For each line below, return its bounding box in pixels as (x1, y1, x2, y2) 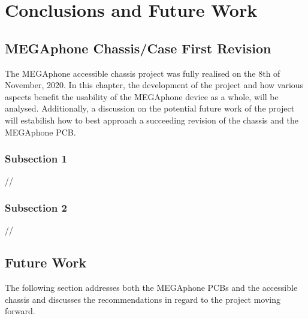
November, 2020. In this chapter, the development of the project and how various (5, 79, 304, 91)
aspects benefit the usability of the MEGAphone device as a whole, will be (5, 90, 279, 103)
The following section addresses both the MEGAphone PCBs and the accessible (5, 281, 298, 293)
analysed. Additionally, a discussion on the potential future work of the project (5, 102, 295, 115)
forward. (5, 305, 35, 317)
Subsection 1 (5, 151, 67, 166)
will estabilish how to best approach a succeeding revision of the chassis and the (5, 113, 298, 126)
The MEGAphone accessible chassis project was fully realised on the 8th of (5, 67, 280, 79)
